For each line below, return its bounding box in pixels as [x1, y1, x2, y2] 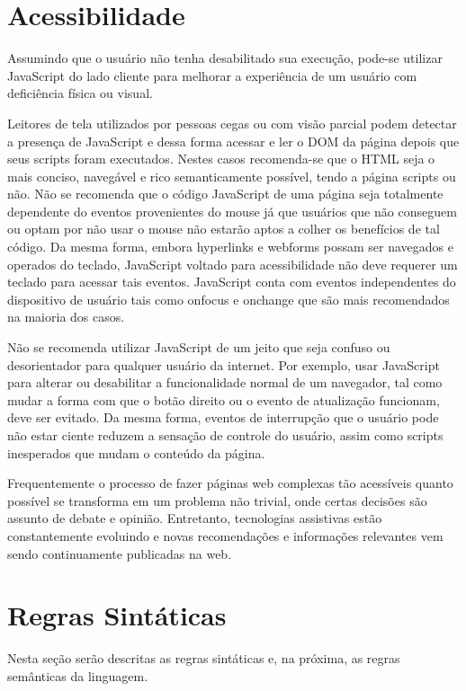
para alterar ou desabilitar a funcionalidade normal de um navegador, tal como [7, 373, 443, 392]
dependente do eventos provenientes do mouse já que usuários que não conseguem [7, 201, 457, 220]
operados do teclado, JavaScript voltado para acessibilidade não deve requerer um [7, 254, 458, 273]
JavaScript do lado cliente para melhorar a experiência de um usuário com [7, 66, 417, 84]
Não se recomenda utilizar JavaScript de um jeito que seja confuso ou [7, 338, 390, 357]
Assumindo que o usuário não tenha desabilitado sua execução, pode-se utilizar [7, 49, 443, 67]
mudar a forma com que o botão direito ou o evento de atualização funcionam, [7, 390, 440, 409]
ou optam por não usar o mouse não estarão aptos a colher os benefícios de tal [7, 219, 440, 238]
